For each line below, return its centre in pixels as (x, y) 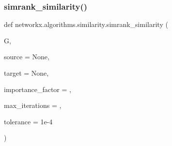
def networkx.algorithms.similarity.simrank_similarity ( (86, 24)
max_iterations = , (33, 105)
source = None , (27, 57)
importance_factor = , (38, 89)
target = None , (26, 73)
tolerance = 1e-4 (28, 121)
